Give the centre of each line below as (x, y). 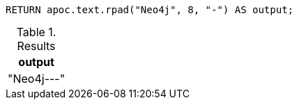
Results (36, 46)
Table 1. (36, 32)
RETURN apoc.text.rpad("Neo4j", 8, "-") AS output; (150, 10)
